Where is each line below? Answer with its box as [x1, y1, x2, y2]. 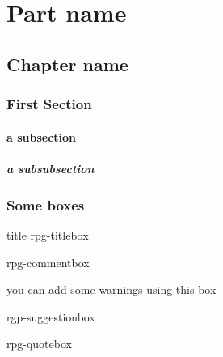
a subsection [6, 128, 77, 145]
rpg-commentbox [6, 253, 90, 270]
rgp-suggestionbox [6, 308, 95, 325]
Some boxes [6, 194, 85, 215]
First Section [6, 94, 92, 114]
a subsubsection [6, 159, 95, 176]
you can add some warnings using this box [6, 281, 217, 298]
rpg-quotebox [6, 335, 72, 352]
